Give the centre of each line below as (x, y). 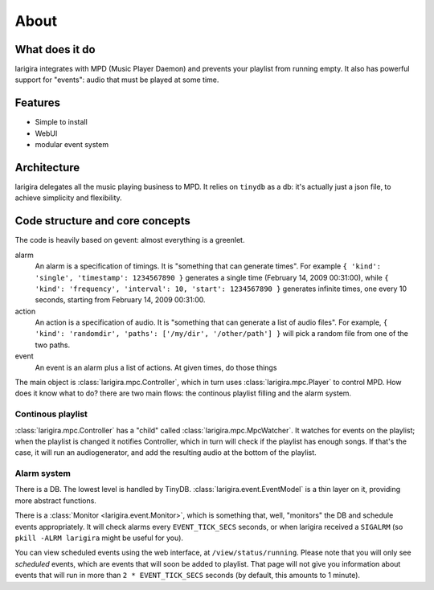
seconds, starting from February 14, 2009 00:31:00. (120, 300)
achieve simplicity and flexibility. (68, 198)
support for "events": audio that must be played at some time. (117, 80)
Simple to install (61, 122)
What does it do (55, 49)
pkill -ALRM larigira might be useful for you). (99, 538)
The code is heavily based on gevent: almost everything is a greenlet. (130, 240)
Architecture (47, 168)
